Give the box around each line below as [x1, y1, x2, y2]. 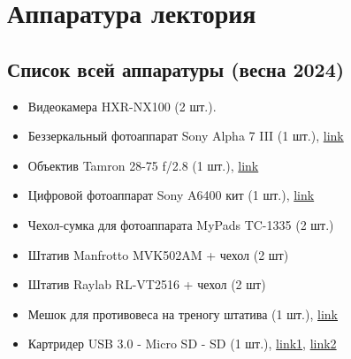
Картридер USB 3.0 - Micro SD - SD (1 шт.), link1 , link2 [27, 334, 337, 353]
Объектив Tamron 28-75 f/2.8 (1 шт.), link [27, 156, 259, 174]
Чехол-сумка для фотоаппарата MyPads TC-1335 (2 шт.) [27, 215, 334, 233]
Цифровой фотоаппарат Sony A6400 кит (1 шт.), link [27, 186, 315, 204]
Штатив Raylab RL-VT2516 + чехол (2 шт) [27, 275, 266, 294]
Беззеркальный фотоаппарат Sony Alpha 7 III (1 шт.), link [27, 126, 344, 145]
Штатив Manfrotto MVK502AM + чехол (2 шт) [27, 245, 289, 264]
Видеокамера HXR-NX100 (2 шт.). [27, 96, 217, 115]
